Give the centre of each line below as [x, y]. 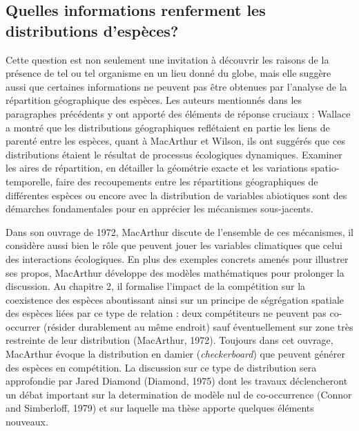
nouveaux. [27, 422]
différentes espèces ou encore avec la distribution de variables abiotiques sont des [176, 195]
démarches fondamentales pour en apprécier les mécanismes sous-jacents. [159, 209]
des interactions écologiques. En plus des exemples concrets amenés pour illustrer [177, 258]
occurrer [23, 326]
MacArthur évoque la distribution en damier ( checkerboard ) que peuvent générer [175, 354]
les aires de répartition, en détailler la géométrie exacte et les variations [157, 168]
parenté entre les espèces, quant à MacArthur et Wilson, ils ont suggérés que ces [175, 141]
